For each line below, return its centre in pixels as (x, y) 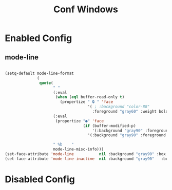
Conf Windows (86, 9)
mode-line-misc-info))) (78, 150)
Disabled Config (40, 179)
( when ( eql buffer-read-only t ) (90, 97)
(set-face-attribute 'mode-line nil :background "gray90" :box (85, 154)
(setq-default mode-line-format (39, 73)
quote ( (46, 83)
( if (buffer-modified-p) (110, 126)
